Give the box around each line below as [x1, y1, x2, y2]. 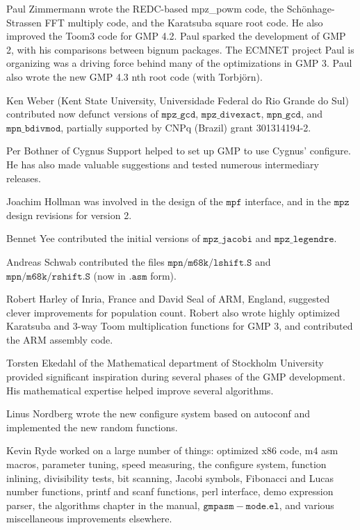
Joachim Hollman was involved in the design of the [6, 194, 223, 209]
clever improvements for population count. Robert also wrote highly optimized [6, 305, 341, 319]
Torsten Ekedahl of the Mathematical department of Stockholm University [6, 355, 324, 370]
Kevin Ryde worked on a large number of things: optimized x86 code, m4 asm [6, 443, 338, 458]
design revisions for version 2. [6, 207, 132, 222]
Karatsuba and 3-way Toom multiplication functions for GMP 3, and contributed [6, 319, 353, 333]
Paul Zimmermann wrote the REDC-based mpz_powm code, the [6, 1, 284, 15]
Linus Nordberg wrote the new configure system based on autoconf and [6, 406, 310, 421]
